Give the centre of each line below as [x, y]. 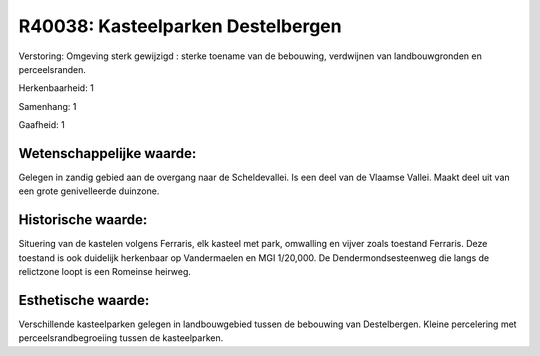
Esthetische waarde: [84, 300]
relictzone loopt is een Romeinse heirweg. [105, 272]
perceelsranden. [52, 69]
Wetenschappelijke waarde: [107, 153]
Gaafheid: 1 [41, 125]
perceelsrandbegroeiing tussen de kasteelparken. [121, 338]
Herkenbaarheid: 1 [56, 88]
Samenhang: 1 [47, 106]
